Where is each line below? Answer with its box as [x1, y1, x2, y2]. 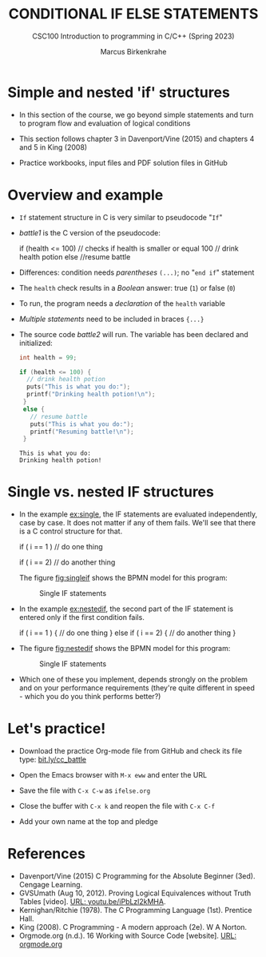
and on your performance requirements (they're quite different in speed [18, 683, 255, 693]
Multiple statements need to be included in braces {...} [18, 314, 204, 324]
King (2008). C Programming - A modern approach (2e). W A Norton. [18, 923, 248, 932]
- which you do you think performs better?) [18, 692, 161, 702]
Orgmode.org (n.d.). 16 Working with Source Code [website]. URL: [18, 931, 237, 941]
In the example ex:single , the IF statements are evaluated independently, [18, 509, 257, 519]
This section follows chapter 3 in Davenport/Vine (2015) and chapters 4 [18, 134, 255, 143]
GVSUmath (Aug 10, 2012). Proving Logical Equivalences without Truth [18, 888, 252, 898]
